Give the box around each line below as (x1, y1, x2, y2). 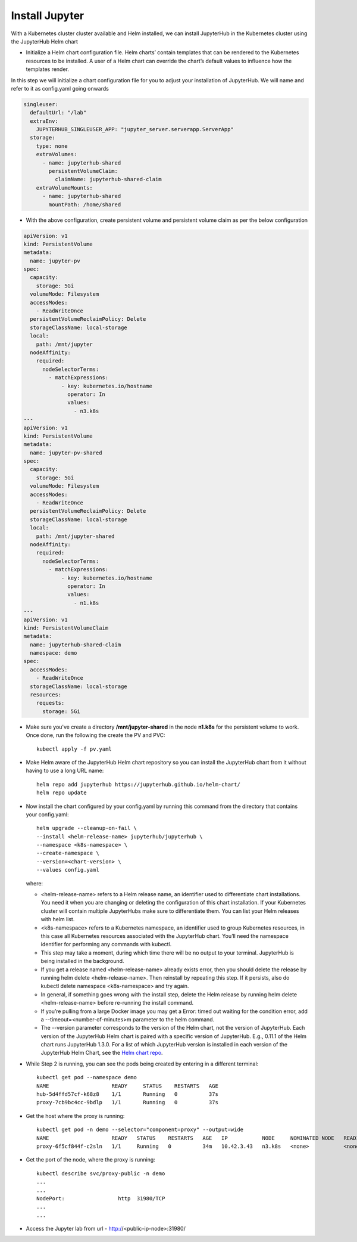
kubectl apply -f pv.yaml (36, 745, 112, 752)
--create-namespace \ (36, 850, 99, 857)
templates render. (26, 66, 70, 73)
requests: (36, 699, 65, 707)
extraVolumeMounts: (36, 184, 93, 191)
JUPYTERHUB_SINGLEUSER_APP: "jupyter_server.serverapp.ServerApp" (36, 126, 234, 133)
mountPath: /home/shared (48, 201, 121, 208)
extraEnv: (30, 117, 59, 125)
